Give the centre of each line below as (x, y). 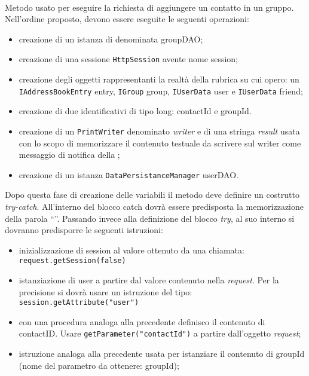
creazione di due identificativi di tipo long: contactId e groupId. (135, 111)
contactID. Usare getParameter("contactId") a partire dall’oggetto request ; (160, 333)
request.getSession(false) (72, 261)
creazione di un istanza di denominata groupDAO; (111, 39)
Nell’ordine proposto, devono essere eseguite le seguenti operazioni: (127, 19)
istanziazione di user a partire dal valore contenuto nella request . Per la (149, 280)
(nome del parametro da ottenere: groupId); (99, 365)
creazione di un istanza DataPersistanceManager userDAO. (129, 174)
